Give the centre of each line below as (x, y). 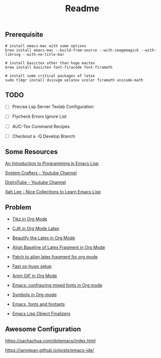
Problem (18, 207)
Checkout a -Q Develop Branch (44, 136)
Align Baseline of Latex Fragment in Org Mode (58, 248)
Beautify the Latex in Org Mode (44, 238)
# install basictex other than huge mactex (50, 63)
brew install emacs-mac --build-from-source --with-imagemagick (72, 50)
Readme (82, 9)
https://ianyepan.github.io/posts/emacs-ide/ (50, 350)
